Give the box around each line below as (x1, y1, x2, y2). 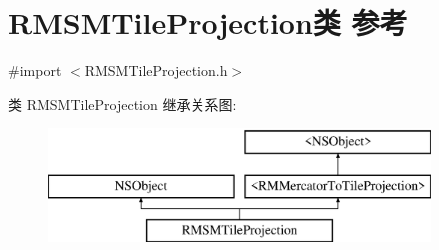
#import (8, 60, 62, 81)
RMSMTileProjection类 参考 (8, 2, 408, 43)
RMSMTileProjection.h (84, 60, 228, 81)
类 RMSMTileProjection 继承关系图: (8, 93, 237, 114)
